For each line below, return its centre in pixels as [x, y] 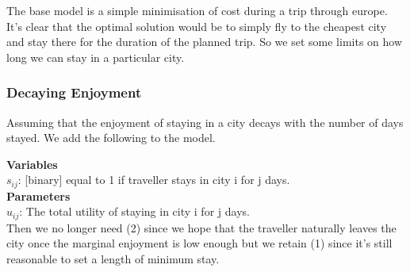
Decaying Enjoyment [74, 92]
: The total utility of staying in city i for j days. [134, 211]
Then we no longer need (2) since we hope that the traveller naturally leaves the [201, 227]
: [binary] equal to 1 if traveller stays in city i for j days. [154, 180]
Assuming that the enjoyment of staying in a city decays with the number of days [205, 122]
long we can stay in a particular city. [96, 57]
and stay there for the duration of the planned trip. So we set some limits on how [205, 42]
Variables [32, 164]
